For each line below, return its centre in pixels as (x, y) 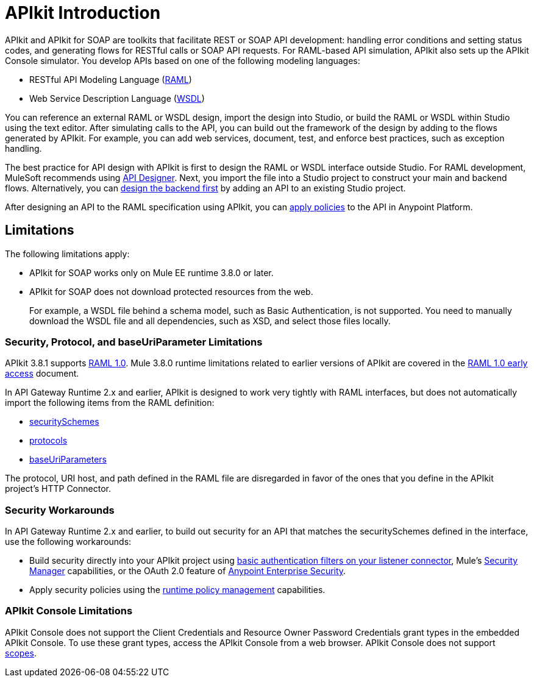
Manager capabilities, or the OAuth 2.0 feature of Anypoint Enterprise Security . (188, 571)
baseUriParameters (68, 460)
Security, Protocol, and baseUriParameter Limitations (134, 342)
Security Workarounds (60, 510)
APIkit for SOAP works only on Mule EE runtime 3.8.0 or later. (151, 272)
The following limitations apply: (67, 254)
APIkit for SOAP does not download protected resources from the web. (171, 291)
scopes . (21, 653)
